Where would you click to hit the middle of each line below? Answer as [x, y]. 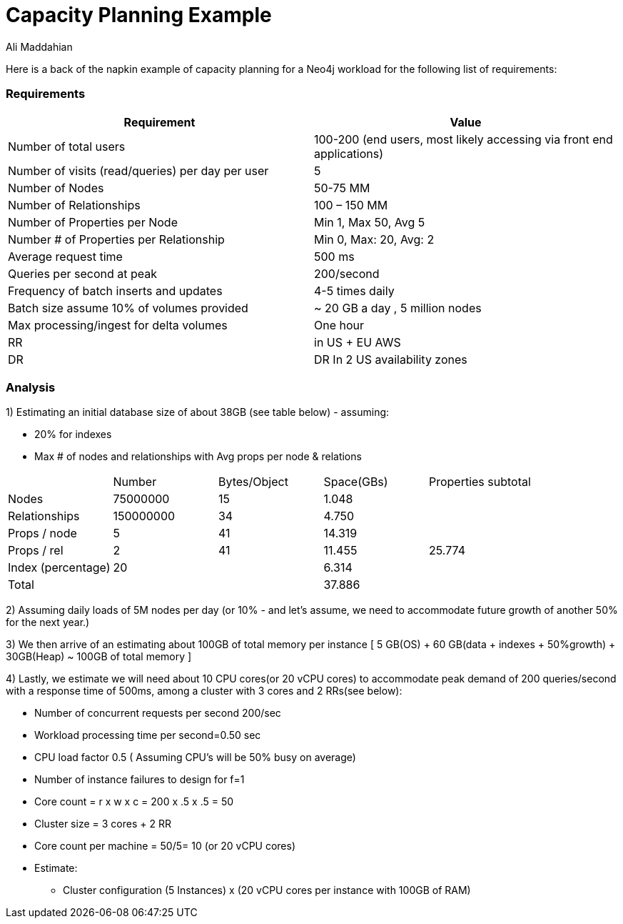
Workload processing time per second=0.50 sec [148, 735]
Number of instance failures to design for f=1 [140, 780]
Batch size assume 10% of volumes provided [128, 308]
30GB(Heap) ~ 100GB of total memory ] [99, 657]
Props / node [42, 533]
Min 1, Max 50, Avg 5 [370, 222]
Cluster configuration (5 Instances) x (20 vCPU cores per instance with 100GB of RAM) [267, 890]
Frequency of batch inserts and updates [115, 290]
